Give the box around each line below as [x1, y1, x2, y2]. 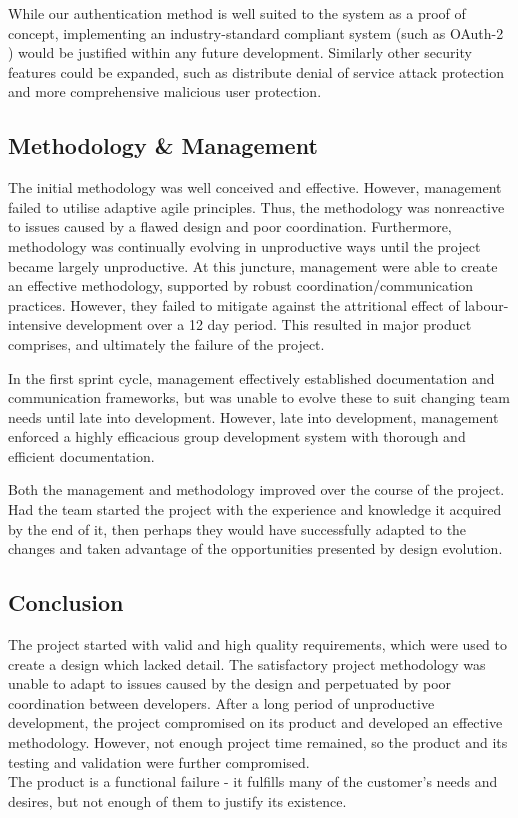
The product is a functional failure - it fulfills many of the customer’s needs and [8, 771, 498, 792]
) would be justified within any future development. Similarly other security [8, 42, 472, 63]
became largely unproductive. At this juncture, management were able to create [8, 255, 498, 276]
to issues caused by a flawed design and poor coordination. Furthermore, [8, 216, 452, 237]
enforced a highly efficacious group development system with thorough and [8, 426, 466, 447]
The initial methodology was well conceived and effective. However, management [8, 177, 502, 198]
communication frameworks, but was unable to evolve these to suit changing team [8, 387, 511, 408]
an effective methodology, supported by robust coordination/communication [8, 275, 474, 296]
